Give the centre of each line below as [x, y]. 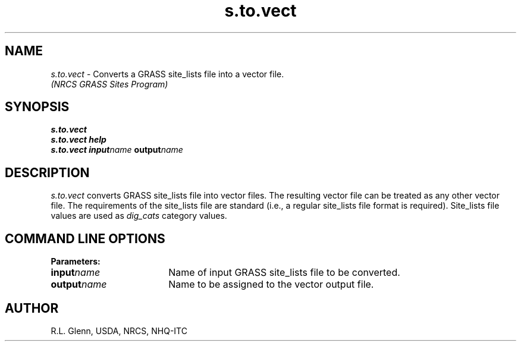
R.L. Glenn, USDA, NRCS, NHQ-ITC [119, 331]
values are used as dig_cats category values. [139, 216]
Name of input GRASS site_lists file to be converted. [284, 273]
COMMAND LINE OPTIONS [85, 238]
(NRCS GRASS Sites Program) [109, 84]
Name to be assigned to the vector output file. [271, 284]
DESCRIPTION [47, 172]
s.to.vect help [79, 140]
